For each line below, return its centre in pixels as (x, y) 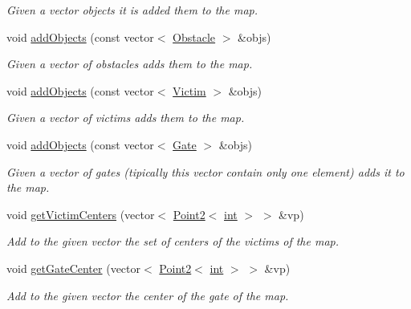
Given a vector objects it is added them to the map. (132, 10)
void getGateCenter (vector (74, 268)
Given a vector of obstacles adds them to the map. (130, 64)
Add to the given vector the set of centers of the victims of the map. (173, 241)
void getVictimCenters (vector (81, 214)
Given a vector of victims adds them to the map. (126, 118)
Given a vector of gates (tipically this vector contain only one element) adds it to (205, 171)
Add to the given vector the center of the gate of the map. (148, 295)
